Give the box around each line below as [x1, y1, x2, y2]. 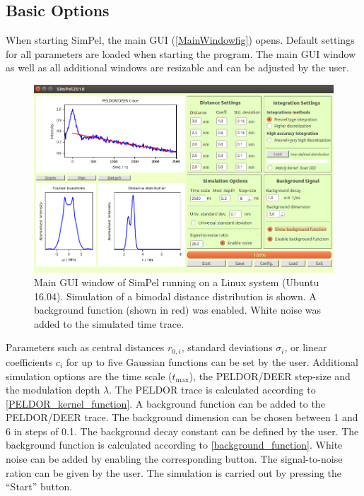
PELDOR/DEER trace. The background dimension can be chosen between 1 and [6, 410, 358, 425]
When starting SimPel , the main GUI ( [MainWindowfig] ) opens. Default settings [6, 33, 355, 47]
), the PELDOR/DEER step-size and [189, 368, 351, 383]
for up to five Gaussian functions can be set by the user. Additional [66, 354, 358, 369]
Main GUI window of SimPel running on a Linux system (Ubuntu [34, 275, 319, 290]
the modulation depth [6, 382, 100, 397]
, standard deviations [181, 340, 273, 355]
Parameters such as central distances [6, 340, 165, 355]
